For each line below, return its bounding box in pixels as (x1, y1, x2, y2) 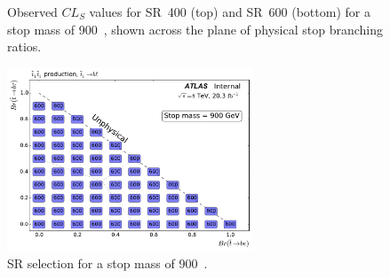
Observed (7, 3, 58, 20)
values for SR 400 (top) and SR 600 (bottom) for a (89, 3, 370, 20)
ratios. (7, 37, 42, 56)
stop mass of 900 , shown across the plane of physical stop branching (7, 19, 384, 38)
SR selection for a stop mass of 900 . (7, 253, 208, 272)
